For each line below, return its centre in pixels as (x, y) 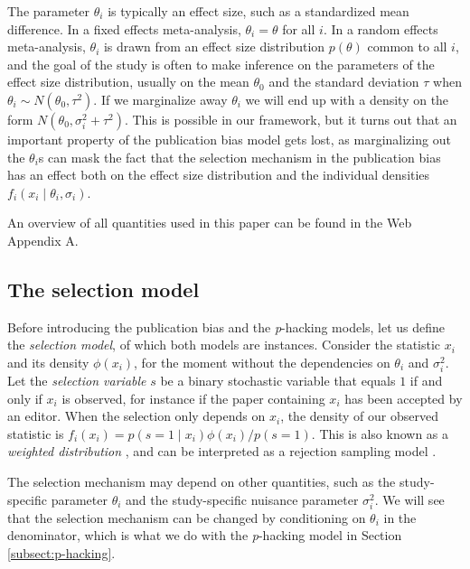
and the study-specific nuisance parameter (242, 499)
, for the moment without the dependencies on (262, 362)
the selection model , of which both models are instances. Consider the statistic (224, 345)
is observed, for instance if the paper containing (193, 398)
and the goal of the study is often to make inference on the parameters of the (221, 64)
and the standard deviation (344, 82)
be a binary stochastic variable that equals (278, 381)
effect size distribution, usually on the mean (128, 82)
